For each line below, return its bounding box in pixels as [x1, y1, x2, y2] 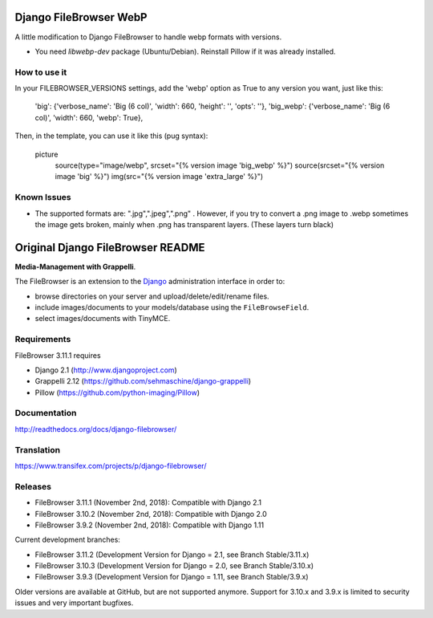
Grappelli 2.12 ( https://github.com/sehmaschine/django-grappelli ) [34, 376, 252, 386]
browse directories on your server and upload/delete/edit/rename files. [34, 291, 269, 301]
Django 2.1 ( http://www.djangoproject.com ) [34, 365, 178, 375]
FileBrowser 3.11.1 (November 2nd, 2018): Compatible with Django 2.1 [34, 498, 262, 507]
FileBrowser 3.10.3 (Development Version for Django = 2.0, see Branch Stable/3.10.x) [34, 561, 314, 571]
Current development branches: [14, 535, 120, 545]
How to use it [14, 67, 67, 78]
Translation [14, 444, 60, 455]
